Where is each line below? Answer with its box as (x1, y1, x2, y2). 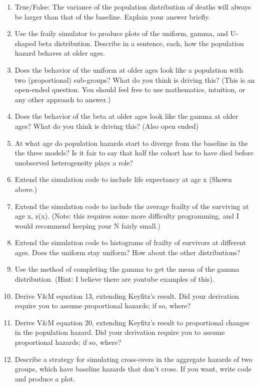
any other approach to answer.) (14, 94, 111, 104)
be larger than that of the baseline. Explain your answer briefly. (14, 11, 210, 22)
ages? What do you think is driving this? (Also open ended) (14, 120, 198, 131)
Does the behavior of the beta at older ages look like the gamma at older (14, 111, 238, 121)
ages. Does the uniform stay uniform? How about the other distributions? (14, 247, 240, 257)
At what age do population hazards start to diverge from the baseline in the (14, 137, 248, 148)
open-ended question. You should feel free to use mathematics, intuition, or (14, 84, 245, 95)
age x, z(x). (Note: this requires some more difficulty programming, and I (14, 211, 239, 221)
